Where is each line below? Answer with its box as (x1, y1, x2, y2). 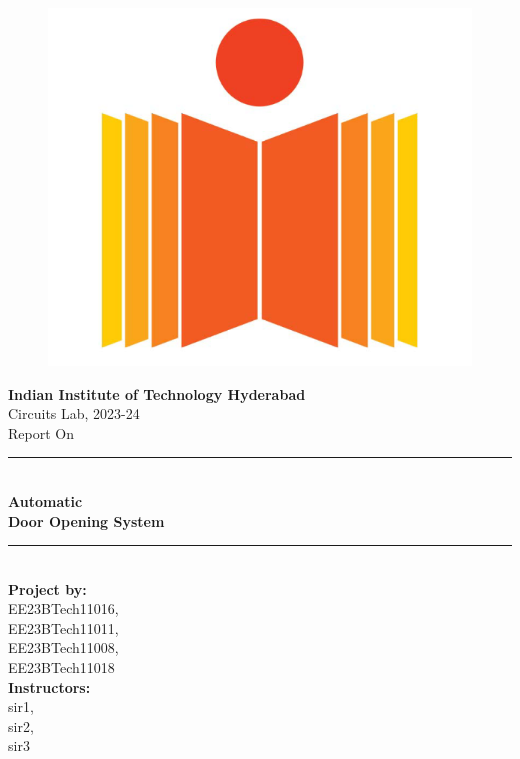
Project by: (8, 578, 87, 599)
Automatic (8, 490, 83, 511)
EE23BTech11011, (8, 617, 119, 638)
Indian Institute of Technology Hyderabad (8, 383, 306, 404)
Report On (8, 422, 74, 443)
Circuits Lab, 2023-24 (8, 403, 140, 424)
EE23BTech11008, (8, 637, 119, 658)
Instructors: (8, 676, 91, 697)
